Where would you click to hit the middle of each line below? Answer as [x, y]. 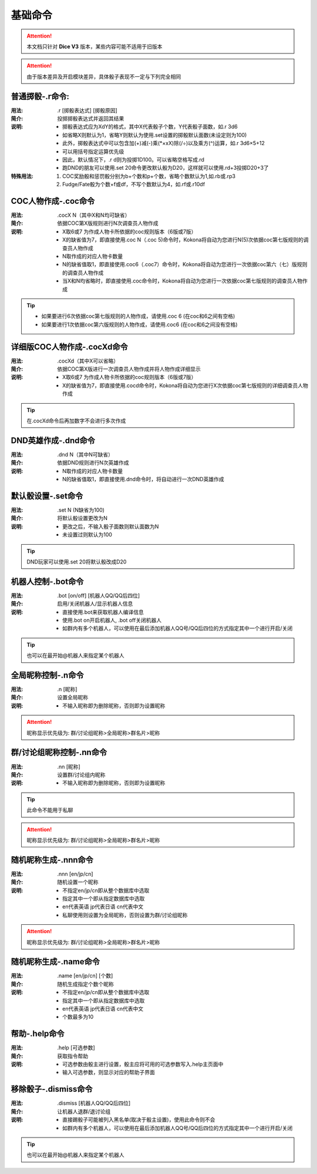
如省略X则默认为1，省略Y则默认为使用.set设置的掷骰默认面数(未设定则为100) [155, 135]
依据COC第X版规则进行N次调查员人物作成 [108, 223]
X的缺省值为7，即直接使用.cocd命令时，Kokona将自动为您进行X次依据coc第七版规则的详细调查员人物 [185, 385]
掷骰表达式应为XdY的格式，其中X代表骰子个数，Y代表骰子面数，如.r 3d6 [150, 127]
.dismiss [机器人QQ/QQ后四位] [94, 1103]
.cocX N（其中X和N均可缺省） [94, 215]
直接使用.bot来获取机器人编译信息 [103, 612]
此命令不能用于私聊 [50, 810]
